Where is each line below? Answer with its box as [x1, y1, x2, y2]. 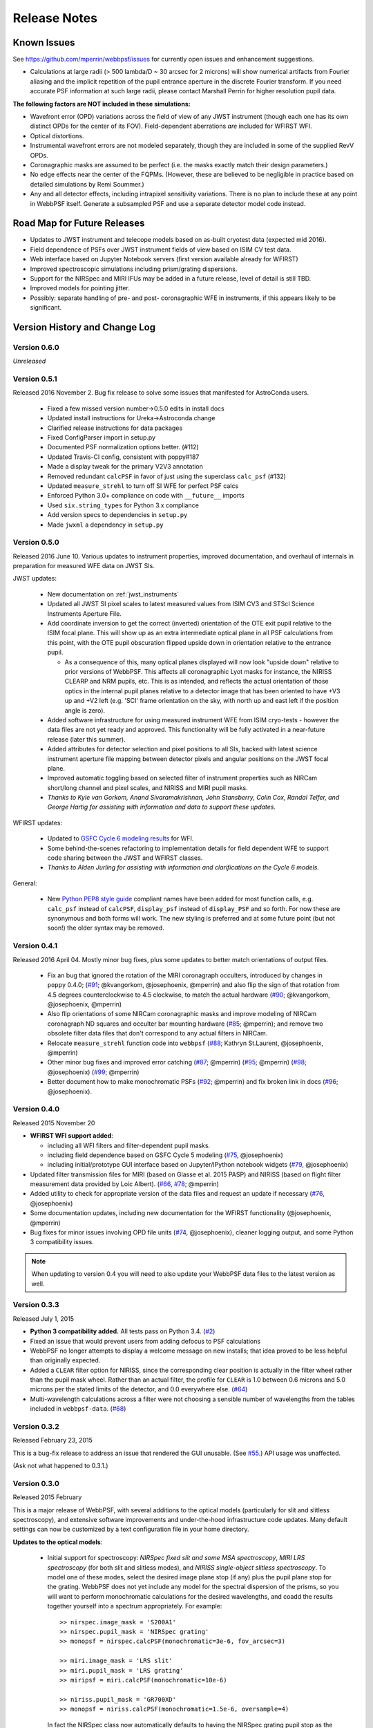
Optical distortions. [30, 131, 84, 140]
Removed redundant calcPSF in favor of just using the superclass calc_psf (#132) [47, 472, 287, 480]
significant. [30, 303, 62, 312]
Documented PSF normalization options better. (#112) [47, 443, 200, 451]
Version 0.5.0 [12, 538, 60, 547]
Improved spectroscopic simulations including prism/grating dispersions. [30, 265, 238, 273]
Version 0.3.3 [12, 1300, 59, 1310]
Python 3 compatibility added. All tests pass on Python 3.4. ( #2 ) [30, 1327, 216, 1335]
